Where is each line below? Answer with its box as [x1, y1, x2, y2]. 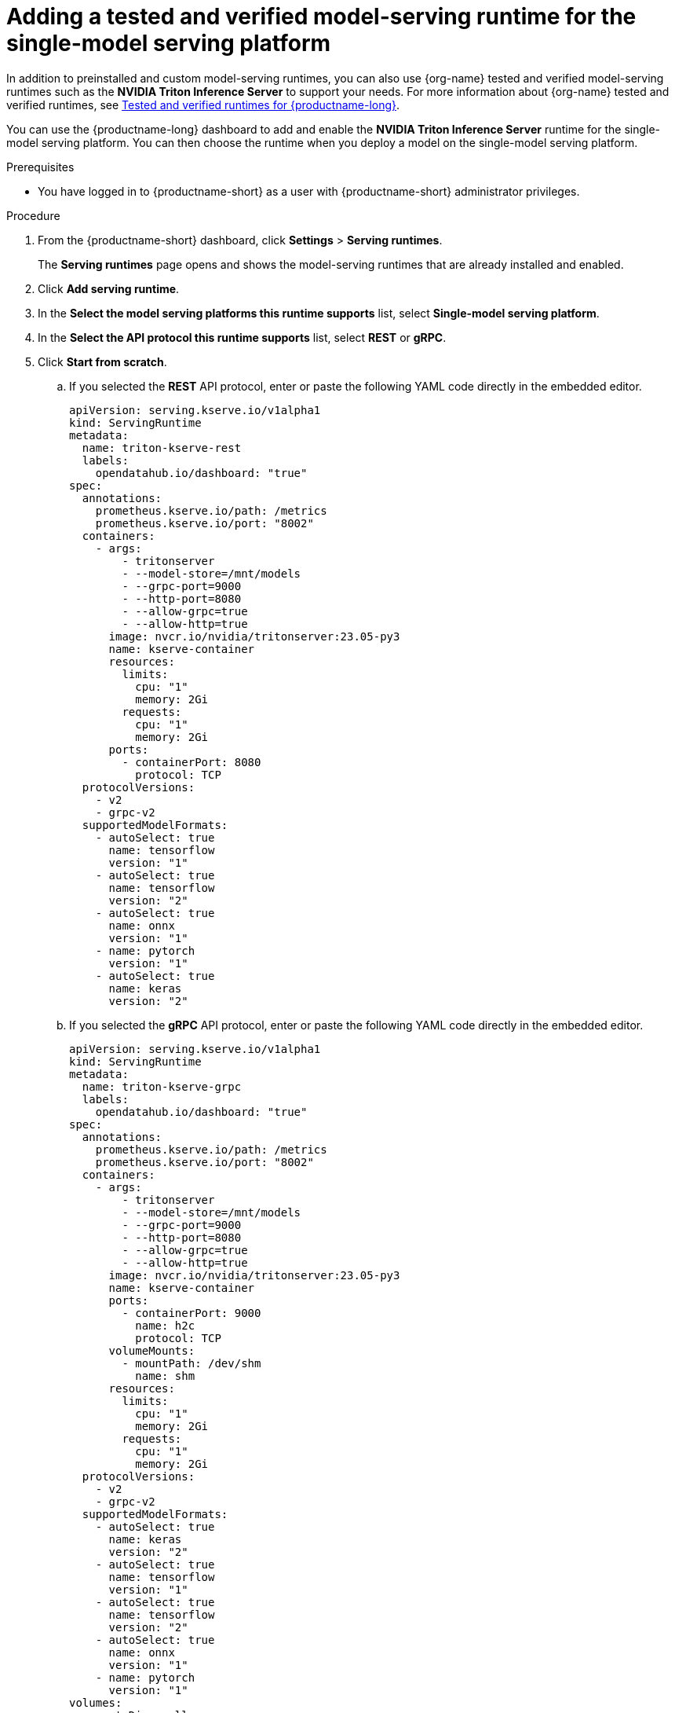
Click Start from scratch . [38, 354, 167, 369]
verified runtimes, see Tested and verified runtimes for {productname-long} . [6, 97, 400, 112]
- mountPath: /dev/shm [122, 1356, 261, 1370]
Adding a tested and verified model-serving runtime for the [6, 3, 637, 30]
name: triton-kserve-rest [82, 441, 242, 454]
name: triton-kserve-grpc [82, 1080, 242, 1093]
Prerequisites [6, 160, 75, 174]
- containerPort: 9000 [122, 1306, 261, 1319]
